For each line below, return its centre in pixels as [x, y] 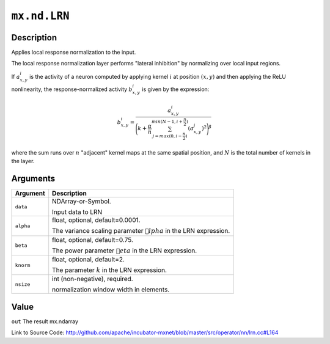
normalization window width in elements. [111, 290]
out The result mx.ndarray [45, 321]
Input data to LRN [77, 212]
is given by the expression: [175, 89]
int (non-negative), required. [93, 279]
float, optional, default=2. [89, 259]
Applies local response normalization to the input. [74, 53]
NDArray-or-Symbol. [82, 202]
